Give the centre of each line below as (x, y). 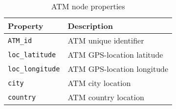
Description (90, 26)
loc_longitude (34, 69)
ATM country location (106, 97)
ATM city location (99, 83)
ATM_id (20, 40)
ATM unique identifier (106, 40)
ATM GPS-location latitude (115, 54)
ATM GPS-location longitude (118, 69)
